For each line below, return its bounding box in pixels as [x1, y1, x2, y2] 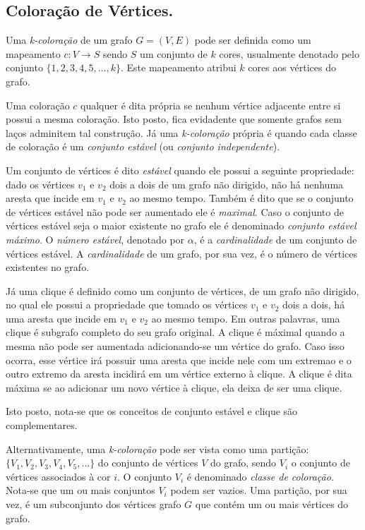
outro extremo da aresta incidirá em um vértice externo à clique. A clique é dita [6, 366, 352, 381]
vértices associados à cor [6, 469, 111, 483]
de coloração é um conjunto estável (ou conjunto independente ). [6, 139, 280, 154]
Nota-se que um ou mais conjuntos [6, 483, 155, 498]
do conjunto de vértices [97, 455, 198, 470]
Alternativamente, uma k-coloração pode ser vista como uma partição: [6, 441, 309, 456]
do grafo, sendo [210, 455, 277, 470]
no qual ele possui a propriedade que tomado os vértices [6, 297, 248, 312]
